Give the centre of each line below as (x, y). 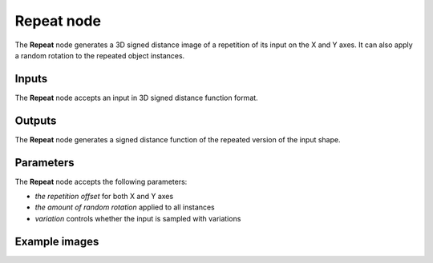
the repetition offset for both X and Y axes (104, 197)
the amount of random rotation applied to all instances (125, 207)
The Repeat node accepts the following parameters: (101, 181)
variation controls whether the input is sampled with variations (138, 218)
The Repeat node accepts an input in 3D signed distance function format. (136, 98)
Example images (57, 241)
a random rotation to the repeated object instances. (100, 55)
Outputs (36, 120)
